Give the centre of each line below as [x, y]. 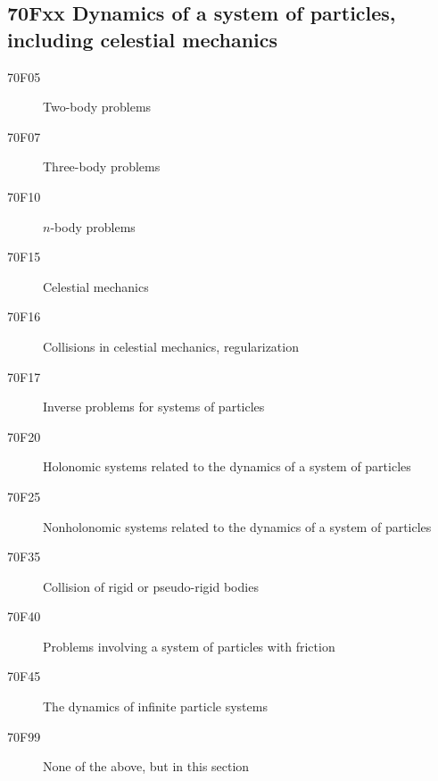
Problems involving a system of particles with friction [189, 646]
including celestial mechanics [143, 39]
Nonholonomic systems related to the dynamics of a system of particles [237, 526]
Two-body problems [97, 107]
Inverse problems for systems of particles [154, 407]
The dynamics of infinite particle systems [155, 706]
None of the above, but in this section [146, 766]
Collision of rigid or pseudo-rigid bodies [151, 586]
